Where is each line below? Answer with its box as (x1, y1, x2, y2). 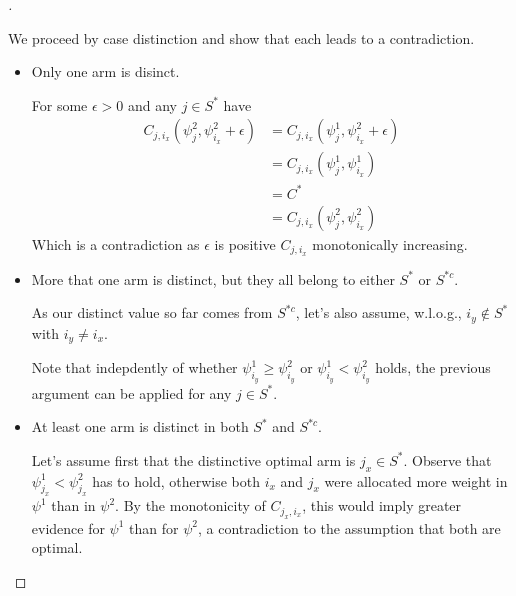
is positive (214, 234, 276, 254)
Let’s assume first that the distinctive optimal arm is (31, 449, 356, 470)
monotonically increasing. (312, 234, 468, 254)
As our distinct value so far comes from (31, 302, 273, 323)
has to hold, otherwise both (92, 470, 260, 491)
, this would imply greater (302, 495, 462, 516)
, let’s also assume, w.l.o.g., (295, 302, 462, 323)
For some (31, 94, 88, 115)
